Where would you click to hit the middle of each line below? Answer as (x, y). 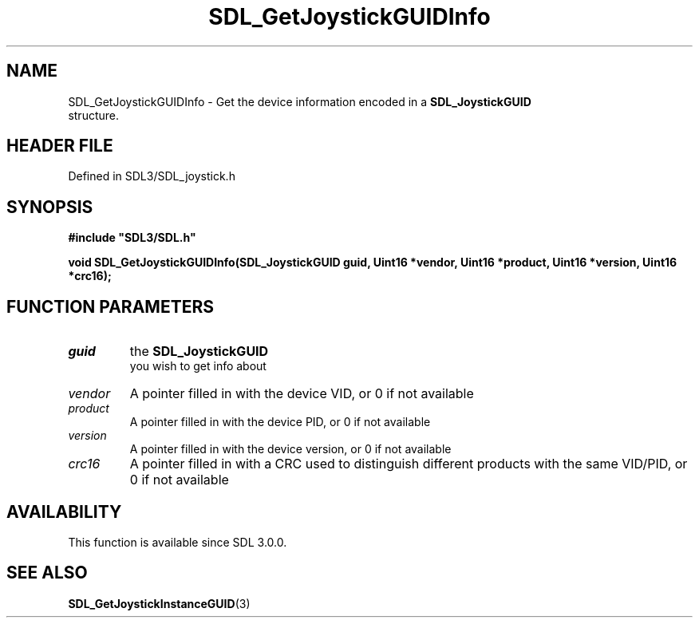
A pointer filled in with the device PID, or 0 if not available (280, 422)
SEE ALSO (47, 573)
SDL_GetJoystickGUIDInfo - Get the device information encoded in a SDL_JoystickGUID (300, 101)
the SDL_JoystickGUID (199, 351)
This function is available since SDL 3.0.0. (178, 542)
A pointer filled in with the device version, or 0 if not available (290, 449)
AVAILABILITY (64, 511)
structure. (93, 115)
